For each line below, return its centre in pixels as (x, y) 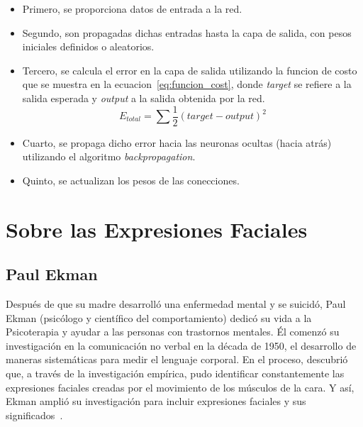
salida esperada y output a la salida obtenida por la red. (144, 98)
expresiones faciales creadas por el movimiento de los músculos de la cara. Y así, (180, 387)
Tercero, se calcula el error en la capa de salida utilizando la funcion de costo (190, 70)
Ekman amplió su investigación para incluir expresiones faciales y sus (156, 401)
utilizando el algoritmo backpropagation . (109, 156)
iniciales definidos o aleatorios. (88, 46)
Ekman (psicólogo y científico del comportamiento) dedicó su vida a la (159, 317)
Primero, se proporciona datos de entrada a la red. (132, 9)
